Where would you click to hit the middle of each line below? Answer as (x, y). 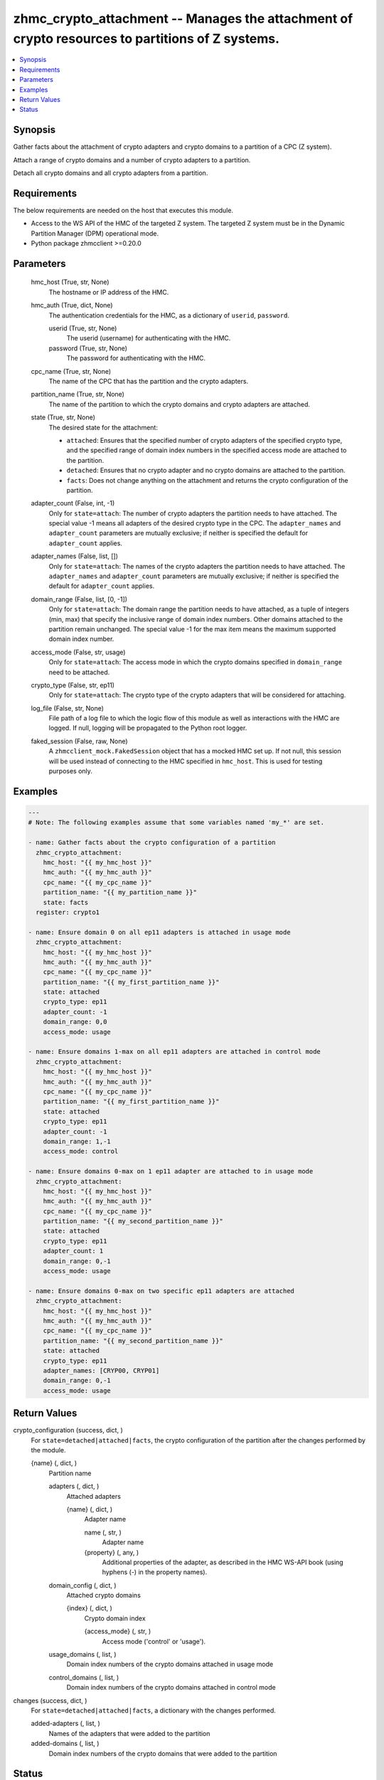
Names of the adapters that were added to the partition (129, 1733)
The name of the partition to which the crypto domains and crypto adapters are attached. (180, 404)
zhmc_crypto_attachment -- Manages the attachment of (183, 19)
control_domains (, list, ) (84, 1677)
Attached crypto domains (104, 1596)
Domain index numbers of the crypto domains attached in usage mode (170, 1664)
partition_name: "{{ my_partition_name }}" (120, 892)
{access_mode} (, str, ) (118, 1631)
